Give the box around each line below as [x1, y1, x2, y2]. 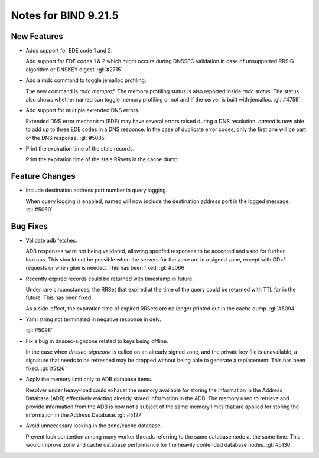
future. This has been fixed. [25, 294, 93, 301]
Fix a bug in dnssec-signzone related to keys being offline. [25, 337, 168, 345]
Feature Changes [11, 171, 76, 181]
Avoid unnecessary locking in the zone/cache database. [25, 422, 162, 429]
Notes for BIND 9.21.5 [11, 9, 119, 22]
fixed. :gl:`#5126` [25, 365, 67, 372]
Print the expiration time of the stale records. [25, 145, 135, 152]
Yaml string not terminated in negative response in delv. [25, 316, 162, 323]
